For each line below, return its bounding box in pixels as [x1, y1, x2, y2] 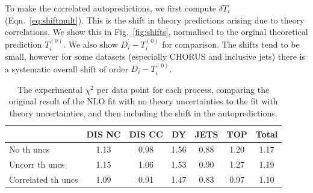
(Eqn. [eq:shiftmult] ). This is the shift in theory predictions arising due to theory [5, 13, 305, 26]
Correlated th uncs [9, 173, 78, 186]
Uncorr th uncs [9, 158, 65, 171]
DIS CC [129, 127, 163, 140]
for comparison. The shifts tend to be [162, 37, 300, 50]
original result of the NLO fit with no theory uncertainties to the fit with [8, 95, 278, 107]
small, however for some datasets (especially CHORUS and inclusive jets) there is [5, 50, 306, 63]
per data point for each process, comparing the [96, 83, 270, 95]
